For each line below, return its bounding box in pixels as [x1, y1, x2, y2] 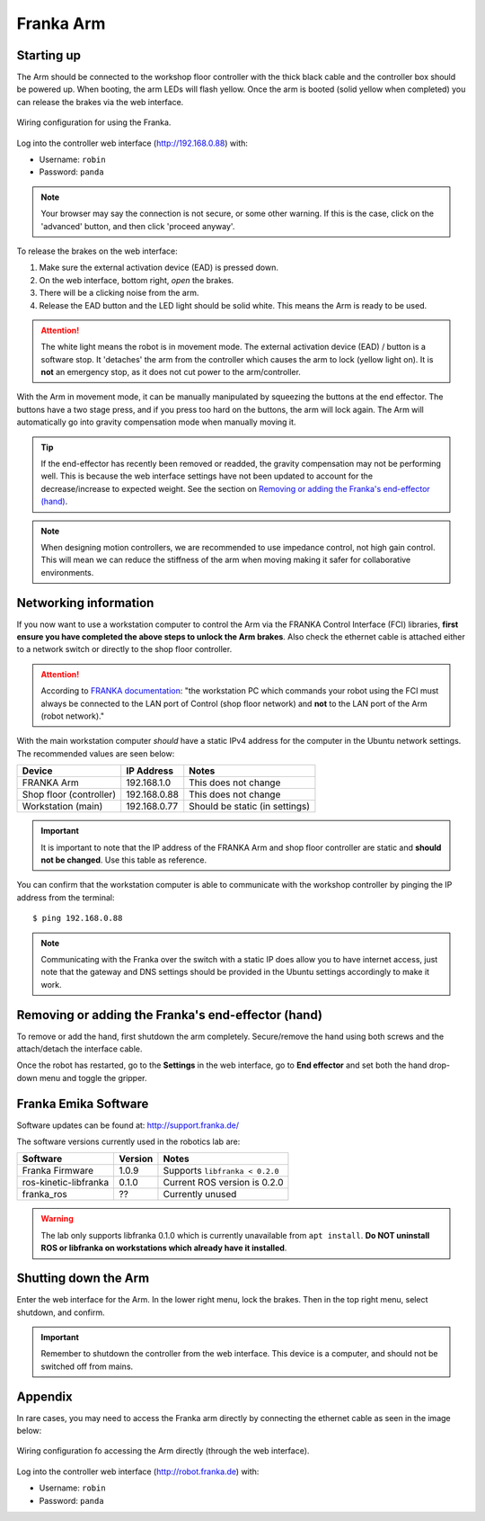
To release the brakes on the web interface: [16, 246, 179, 256]
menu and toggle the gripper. [39, 1072, 147, 1083]
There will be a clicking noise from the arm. [39, 288, 199, 299]
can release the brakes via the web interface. [16, 96, 184, 107]
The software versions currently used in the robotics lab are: [16, 1136, 241, 1147]
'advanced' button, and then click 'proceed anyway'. [40, 220, 235, 231]
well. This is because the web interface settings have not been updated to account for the [40, 470, 373, 481]
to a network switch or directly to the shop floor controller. [16, 644, 233, 655]
